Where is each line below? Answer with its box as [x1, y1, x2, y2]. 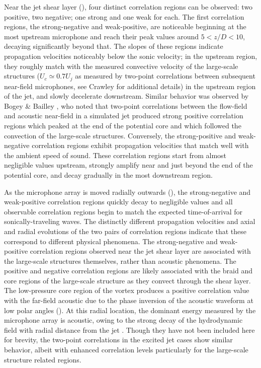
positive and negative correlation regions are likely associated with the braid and [4, 265, 253, 276]
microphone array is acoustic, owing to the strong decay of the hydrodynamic [4, 315, 243, 325]
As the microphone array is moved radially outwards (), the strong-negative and [4, 186, 251, 197]
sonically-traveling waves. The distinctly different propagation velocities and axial [4, 216, 255, 227]
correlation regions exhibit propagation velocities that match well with [32, 140, 249, 151]
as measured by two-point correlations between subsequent [75, 70, 255, 81]
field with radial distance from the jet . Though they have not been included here [4, 324, 255, 335]
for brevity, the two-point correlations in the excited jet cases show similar [4, 334, 233, 345]
